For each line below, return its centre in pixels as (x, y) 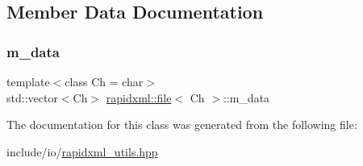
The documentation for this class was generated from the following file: (182, 124)
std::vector (32, 97)
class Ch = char (104, 81)
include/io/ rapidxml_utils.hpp (82, 151)
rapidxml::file (139, 97)
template (28, 81)
